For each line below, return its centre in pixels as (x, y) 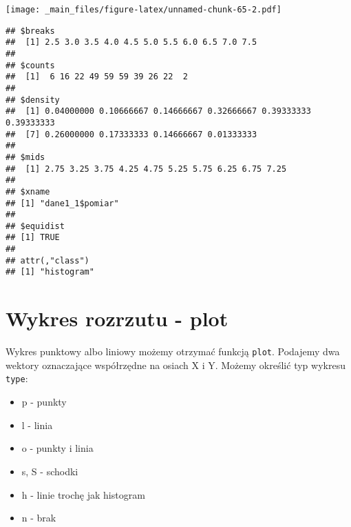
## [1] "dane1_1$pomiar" (62, 203)
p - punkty (44, 402)
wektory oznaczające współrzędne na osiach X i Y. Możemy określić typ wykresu (175, 365)
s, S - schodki (50, 471)
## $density (33, 100)
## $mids (25, 157)
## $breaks (30, 31)
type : (17, 378)
